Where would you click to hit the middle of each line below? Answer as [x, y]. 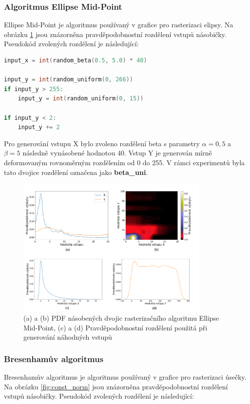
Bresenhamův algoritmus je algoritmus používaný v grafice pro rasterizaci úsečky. [125, 377]
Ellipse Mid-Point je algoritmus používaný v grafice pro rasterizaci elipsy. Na [119, 25]
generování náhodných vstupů [68, 337]
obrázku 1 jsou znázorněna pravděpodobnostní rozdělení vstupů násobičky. [115, 34]
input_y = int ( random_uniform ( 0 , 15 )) [81, 99]
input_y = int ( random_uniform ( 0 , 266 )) [69, 80]
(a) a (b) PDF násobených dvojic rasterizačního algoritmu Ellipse [121, 318]
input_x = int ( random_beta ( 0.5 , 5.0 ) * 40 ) [76, 60]
